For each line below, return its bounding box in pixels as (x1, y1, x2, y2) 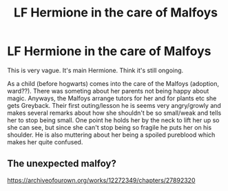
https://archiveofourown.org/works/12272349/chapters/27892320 (7, 176, 196, 184)
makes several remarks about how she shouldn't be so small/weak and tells (7, 109, 222, 117)
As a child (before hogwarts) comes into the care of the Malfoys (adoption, (7, 79, 219, 87)
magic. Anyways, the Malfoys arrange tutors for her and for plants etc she (7, 94, 217, 102)
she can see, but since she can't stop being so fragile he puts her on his (7, 123, 212, 131)
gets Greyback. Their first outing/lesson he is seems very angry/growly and (7, 101, 222, 109)
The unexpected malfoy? (7, 158, 117, 170)
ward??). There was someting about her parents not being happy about (7, 87, 209, 95)
